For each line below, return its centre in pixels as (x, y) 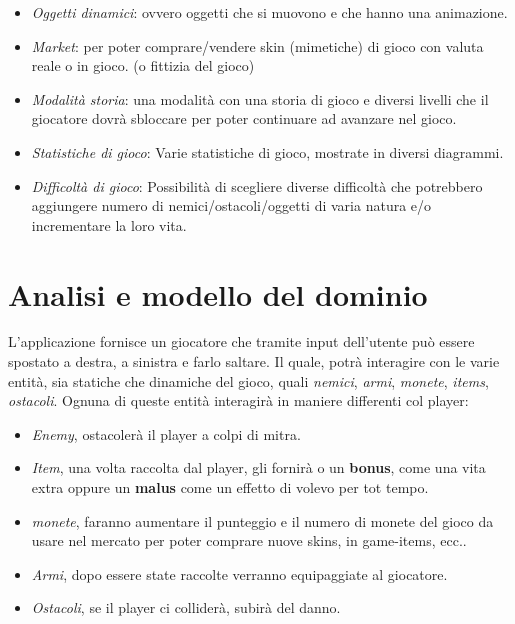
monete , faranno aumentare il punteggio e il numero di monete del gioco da (262, 520)
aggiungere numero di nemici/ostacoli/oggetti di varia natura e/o (231, 205)
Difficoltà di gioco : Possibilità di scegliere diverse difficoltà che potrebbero (257, 185)
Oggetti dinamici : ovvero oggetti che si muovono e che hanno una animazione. (269, 12)
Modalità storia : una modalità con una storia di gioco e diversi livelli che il (260, 98)
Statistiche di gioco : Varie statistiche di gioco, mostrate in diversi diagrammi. (267, 151)
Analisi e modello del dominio (218, 293)
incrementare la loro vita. (109, 224)
